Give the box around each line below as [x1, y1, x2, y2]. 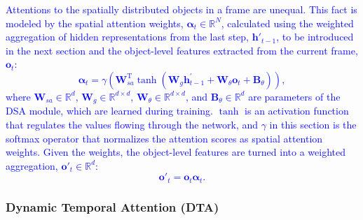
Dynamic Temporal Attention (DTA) [6, 198, 219, 215]
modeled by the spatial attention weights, [6, 15, 184, 30]
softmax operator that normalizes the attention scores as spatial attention [6, 131, 323, 145]
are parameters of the [248, 89, 341, 103]
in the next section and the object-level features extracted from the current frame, [6, 43, 358, 57]
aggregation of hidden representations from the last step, [6, 29, 249, 44]
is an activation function [245, 103, 349, 118]
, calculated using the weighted [221, 15, 354, 30]
